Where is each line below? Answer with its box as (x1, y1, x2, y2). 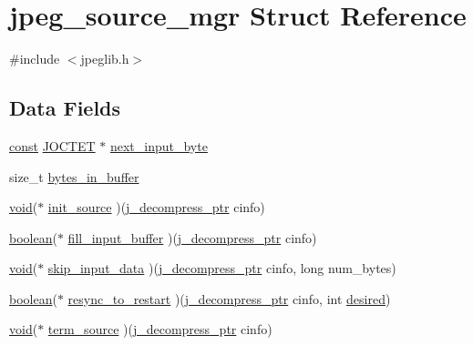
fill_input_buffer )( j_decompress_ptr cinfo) (67, 228, 317, 247)
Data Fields (9, 94, 121, 122)
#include (9, 49, 60, 68)
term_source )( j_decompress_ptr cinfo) (47, 320, 272, 339)
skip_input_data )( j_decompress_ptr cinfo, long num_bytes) (47, 259, 396, 278)
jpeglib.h (80, 49, 129, 68)
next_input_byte (109, 136, 208, 155)
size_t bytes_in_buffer (9, 167, 139, 186)
